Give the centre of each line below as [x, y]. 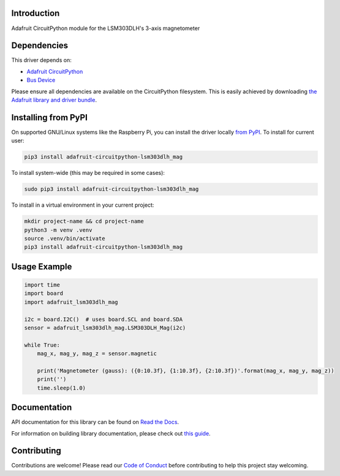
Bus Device [41, 80]
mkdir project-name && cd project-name [84, 221]
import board [44, 294]
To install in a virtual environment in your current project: [83, 205]
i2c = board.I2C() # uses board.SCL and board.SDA [104, 319]
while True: [42, 345]
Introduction [36, 13]
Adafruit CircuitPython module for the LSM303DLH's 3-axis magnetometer [106, 28]
